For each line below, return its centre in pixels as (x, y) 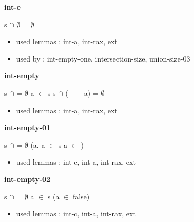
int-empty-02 (27, 179)
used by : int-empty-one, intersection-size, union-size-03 (103, 58)
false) (81, 196)
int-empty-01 (27, 127)
